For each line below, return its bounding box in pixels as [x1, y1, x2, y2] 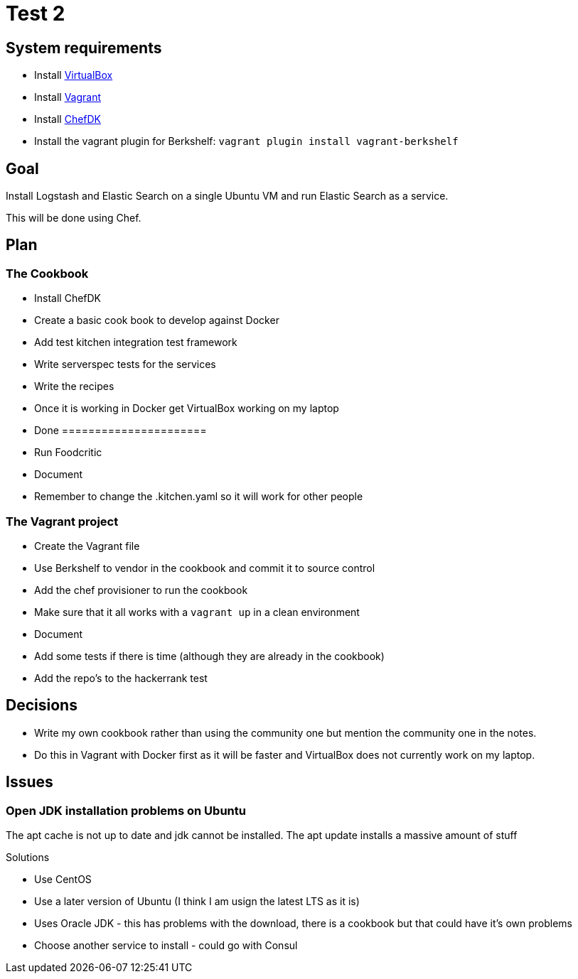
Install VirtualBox [34, 69, 113, 82]
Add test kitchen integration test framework [34, 336, 237, 349]
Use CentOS [34, 873, 92, 886]
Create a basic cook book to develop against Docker [34, 314, 279, 327]
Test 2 [6, 1, 65, 26]
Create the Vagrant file [34, 539, 140, 552]
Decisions [6, 696, 77, 715]
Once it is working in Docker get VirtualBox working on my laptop [34, 402, 339, 415]
